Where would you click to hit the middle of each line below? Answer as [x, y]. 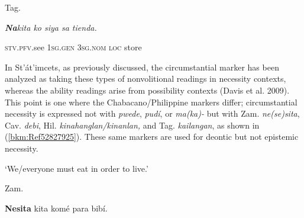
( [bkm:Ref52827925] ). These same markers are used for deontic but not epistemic [152, 137]
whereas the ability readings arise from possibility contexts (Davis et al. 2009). [147, 90]
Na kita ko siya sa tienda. [51, 27]
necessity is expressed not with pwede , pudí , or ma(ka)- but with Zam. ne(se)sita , [152, 113]
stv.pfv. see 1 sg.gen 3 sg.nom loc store [73, 47]
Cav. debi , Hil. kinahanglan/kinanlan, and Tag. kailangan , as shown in [132, 125]
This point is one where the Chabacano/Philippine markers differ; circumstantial [151, 102]
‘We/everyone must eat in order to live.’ [77, 168]
